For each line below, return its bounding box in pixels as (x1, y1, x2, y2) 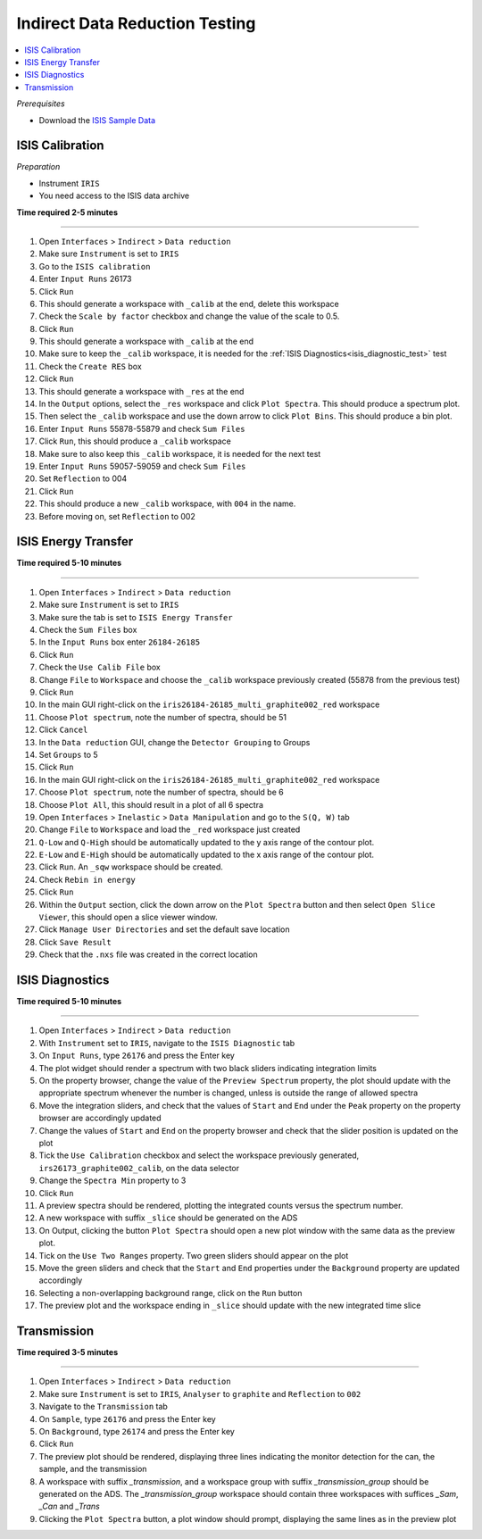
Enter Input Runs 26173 (38, 273, 132, 285)
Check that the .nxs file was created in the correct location (38, 949, 258, 960)
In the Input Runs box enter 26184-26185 (38, 636, 201, 647)
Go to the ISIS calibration (38, 261, 151, 271)
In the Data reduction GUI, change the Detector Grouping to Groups (38, 736, 311, 747)
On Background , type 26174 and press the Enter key (38, 1426, 236, 1436)
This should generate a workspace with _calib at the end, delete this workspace (38, 298, 339, 309)
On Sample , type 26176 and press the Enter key (38, 1413, 216, 1424)
